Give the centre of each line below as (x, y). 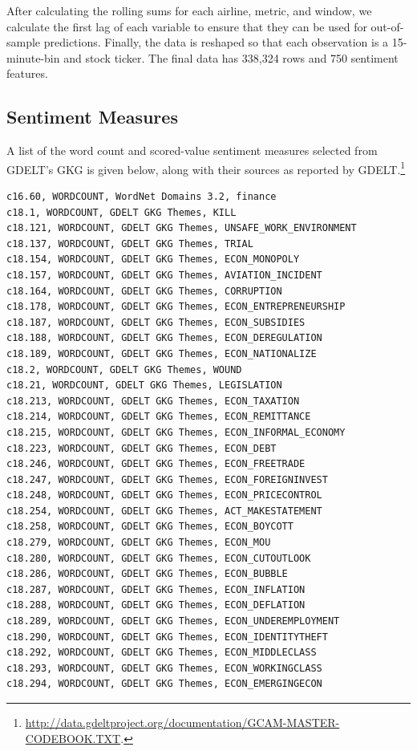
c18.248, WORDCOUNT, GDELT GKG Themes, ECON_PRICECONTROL (164, 495)
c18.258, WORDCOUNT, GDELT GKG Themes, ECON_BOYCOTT (150, 527)
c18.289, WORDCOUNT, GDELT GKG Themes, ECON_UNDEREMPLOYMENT (173, 621)
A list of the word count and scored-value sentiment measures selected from (192, 150)
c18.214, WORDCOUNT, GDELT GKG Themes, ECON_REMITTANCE (159, 417)
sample (24, 42)
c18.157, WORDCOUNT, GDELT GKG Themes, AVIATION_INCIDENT (164, 275)
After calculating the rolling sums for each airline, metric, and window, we (189, 10)
